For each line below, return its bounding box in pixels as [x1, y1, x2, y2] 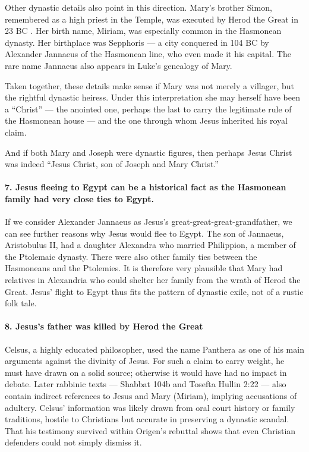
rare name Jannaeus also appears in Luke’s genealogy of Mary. [5, 59, 232, 71]
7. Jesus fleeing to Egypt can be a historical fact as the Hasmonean [5, 181, 286, 193]
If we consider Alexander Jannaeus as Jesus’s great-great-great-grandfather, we [5, 215, 292, 228]
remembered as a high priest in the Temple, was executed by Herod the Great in [5, 12, 298, 25]
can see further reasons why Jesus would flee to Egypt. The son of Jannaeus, [5, 227, 284, 239]
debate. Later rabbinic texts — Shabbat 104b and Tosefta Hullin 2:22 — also [5, 378, 286, 390]
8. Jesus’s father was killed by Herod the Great [5, 320, 203, 332]
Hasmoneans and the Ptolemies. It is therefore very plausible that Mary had [5, 262, 283, 274]
